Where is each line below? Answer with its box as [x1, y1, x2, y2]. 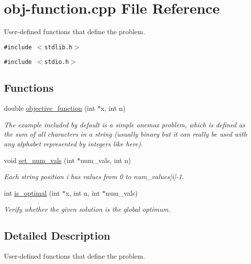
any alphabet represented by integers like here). [4, 139, 143, 149]
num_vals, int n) [80, 155, 131, 165]
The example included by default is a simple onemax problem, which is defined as [4, 119, 245, 129]
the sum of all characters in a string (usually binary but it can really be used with [4, 129, 247, 139]
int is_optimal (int [4, 187, 60, 198]
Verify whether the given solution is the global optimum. [4, 204, 171, 214]
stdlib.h [44, 43, 73, 51]
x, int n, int [65, 187, 100, 198]
